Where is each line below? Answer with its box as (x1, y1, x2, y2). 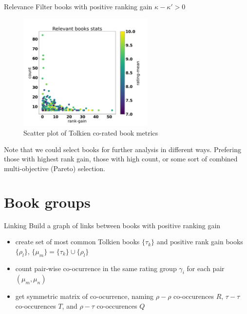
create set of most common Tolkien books (15, 236, 140, 247)
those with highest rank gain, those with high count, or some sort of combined (4, 154, 238, 164)
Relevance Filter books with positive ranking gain (4, 1, 152, 11)
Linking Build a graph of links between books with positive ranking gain (4, 220, 221, 230)
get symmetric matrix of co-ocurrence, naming (15, 291, 154, 301)
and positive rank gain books (156, 236, 243, 247)
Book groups (4, 192, 91, 212)
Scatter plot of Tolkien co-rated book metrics (23, 128, 158, 138)
